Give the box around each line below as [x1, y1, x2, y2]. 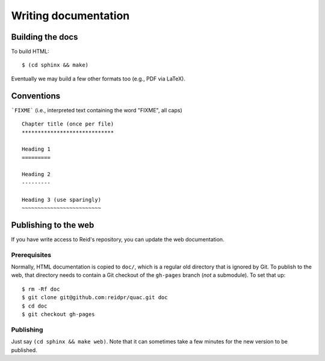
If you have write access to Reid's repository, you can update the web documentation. [11, 235, 225, 243]
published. [11, 346, 37, 354]
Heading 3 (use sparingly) [22, 196, 102, 203]
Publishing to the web [11, 220, 94, 230]
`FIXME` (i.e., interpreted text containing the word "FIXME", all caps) [11, 106, 183, 114]
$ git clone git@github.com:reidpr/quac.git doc [22, 294, 168, 301]
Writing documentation [11, 9, 130, 22]
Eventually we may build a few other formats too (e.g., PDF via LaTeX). [11, 75, 186, 82]
